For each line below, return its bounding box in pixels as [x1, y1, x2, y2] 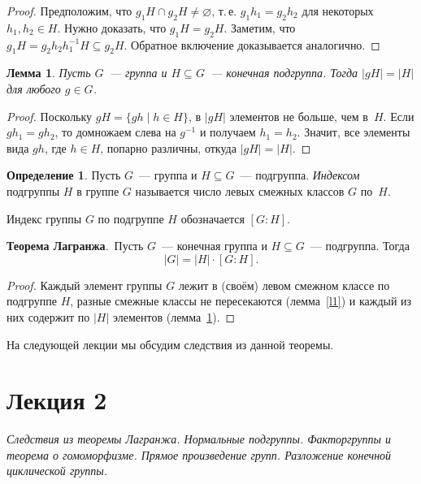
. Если [383, 107, 414, 124]
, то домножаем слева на [54, 123, 176, 140]
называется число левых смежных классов [135, 182, 345, 199]
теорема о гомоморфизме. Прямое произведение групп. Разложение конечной [7, 446, 392, 463]
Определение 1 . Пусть [7, 166, 121, 184]
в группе [76, 182, 119, 199]
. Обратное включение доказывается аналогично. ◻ [124, 36, 380, 53]
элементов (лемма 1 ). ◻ [112, 308, 236, 325]
